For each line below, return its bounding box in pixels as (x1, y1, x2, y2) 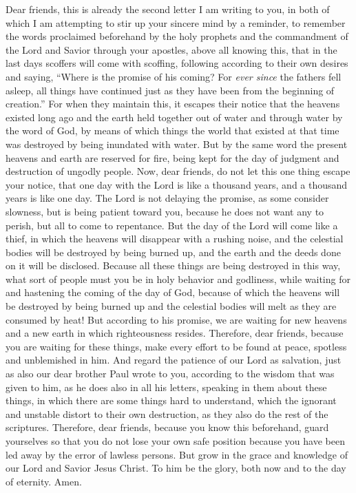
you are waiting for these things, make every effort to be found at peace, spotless (6, 339, 347, 353)
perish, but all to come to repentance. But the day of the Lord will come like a (6, 218, 338, 232)
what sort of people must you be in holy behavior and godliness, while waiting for (6, 271, 350, 286)
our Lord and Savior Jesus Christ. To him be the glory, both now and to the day (6, 461, 346, 475)
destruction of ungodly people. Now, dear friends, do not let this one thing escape (6, 164, 350, 178)
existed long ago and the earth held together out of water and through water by (6, 109, 343, 124)
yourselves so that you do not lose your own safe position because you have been (6, 434, 345, 448)
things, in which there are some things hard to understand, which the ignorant (6, 393, 337, 408)
